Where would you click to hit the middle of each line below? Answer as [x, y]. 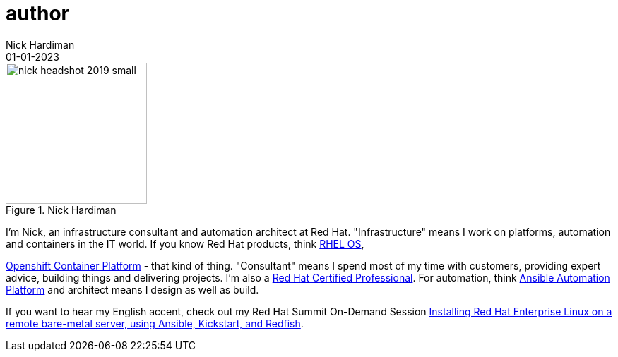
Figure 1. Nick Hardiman [61, 210]
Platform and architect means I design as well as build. [132, 289]
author [38, 13]
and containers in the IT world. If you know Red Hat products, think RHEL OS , [185, 243]
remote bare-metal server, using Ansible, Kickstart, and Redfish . [155, 323]
